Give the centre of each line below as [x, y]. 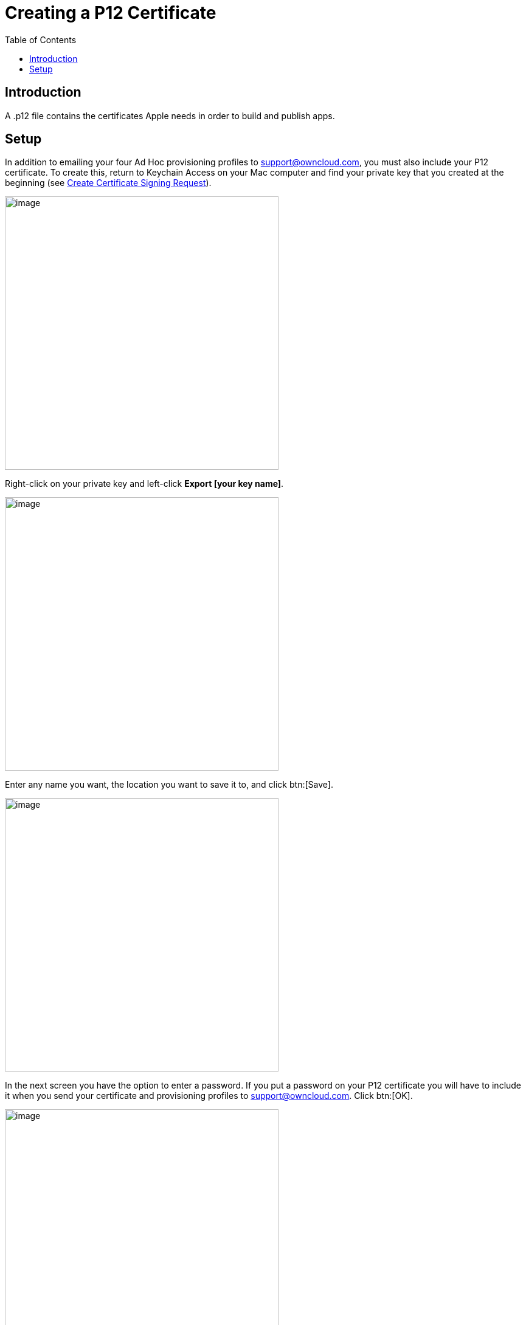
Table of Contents [41, 40]
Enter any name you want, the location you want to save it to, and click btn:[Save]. [169, 785]
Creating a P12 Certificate [111, 13]
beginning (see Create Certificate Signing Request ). [108, 183]
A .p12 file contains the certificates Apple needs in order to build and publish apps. [170, 115]
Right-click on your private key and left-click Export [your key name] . [144, 484]
